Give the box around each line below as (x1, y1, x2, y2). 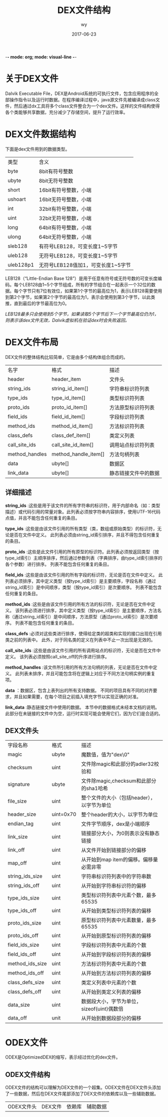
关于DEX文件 (5, 73, 58, 84)
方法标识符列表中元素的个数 (81, 961, 146, 968)
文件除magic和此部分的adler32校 (81, 761, 159, 768)
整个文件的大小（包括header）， (81, 794, 156, 801)
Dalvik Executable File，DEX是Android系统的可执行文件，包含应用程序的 (5, 90, 154, 96)
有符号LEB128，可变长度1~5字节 (38, 243, 118, 250)
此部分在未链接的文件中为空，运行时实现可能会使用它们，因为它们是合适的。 (5, 710, 163, 716)
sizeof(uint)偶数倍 (81, 1006, 123, 1013)
